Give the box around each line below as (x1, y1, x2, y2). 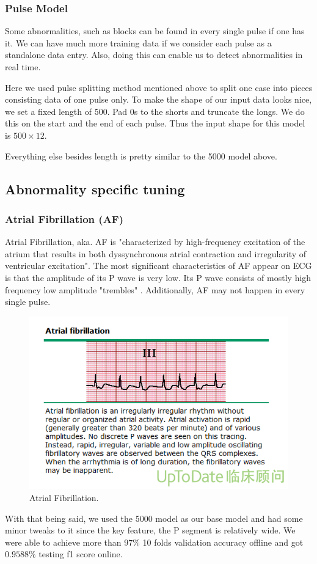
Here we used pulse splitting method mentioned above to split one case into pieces (5, 81, 313, 93)
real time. (5, 60, 41, 73)
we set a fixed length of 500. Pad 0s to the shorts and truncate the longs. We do (5, 104, 305, 117)
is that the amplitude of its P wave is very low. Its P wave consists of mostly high (5, 271, 312, 284)
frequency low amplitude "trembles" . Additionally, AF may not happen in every (5, 283, 305, 296)
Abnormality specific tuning (5, 179, 185, 198)
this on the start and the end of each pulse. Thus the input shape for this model (5, 117, 305, 130)
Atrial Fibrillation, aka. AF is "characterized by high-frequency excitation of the (5, 235, 305, 248)
